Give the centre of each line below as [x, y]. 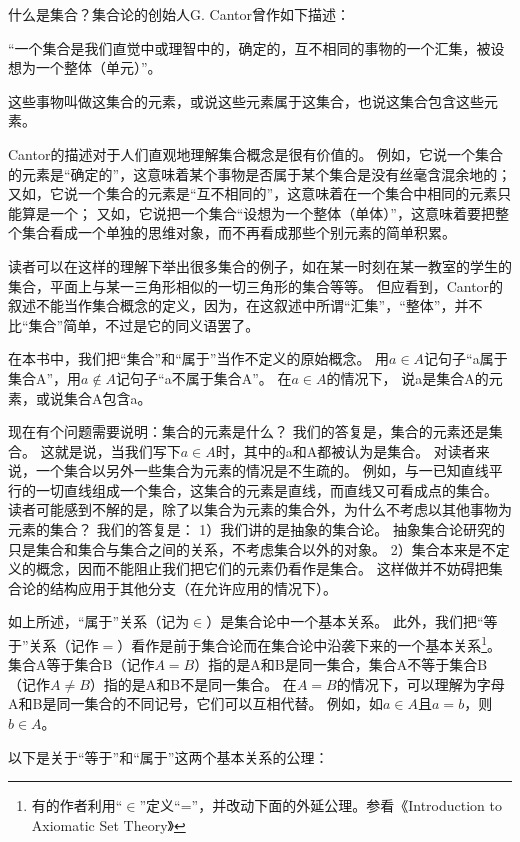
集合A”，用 [45, 377]
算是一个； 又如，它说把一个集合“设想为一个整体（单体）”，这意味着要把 [258, 212]
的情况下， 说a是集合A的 [407, 377]
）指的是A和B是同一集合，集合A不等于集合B [341, 664]
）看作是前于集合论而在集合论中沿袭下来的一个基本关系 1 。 [309, 643]
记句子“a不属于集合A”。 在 [204, 377]
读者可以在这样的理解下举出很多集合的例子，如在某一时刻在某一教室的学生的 [260, 265]
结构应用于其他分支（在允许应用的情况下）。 [193, 587]
